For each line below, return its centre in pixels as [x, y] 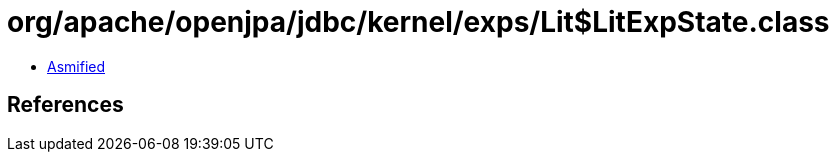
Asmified [76, 66]
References [65, 105]
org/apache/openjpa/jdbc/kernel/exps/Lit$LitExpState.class [418, 22]
